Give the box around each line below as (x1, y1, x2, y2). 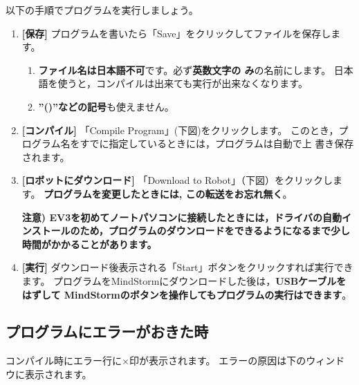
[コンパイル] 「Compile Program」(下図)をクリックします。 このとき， (21, 122, 339, 137)
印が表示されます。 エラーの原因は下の (129, 353, 306, 368)
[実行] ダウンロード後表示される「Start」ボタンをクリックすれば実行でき (21, 260, 353, 274)
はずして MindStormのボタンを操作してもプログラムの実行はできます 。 (21, 287, 352, 301)
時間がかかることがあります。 (21, 236, 157, 251)
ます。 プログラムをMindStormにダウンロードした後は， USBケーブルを (21, 273, 347, 288)
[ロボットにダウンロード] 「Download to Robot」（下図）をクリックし (21, 173, 333, 187)
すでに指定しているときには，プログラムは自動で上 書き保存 (80, 136, 354, 151)
